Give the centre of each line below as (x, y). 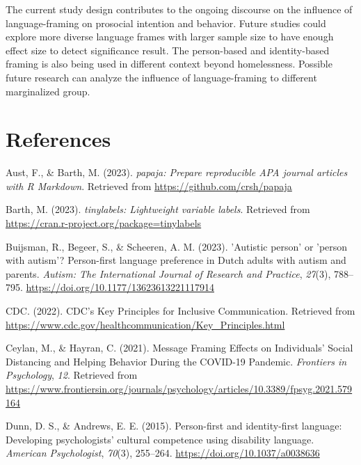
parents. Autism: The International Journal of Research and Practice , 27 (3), (168, 273)
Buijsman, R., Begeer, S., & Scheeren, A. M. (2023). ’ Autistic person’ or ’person (177, 246)
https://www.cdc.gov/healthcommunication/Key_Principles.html (145, 324)
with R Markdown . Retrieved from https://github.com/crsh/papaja (149, 186)
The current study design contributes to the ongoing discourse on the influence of (179, 9)
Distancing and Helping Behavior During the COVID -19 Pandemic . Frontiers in (176, 361)
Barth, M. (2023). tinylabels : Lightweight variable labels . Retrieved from (158, 209)
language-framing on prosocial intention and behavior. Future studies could (166, 23)
